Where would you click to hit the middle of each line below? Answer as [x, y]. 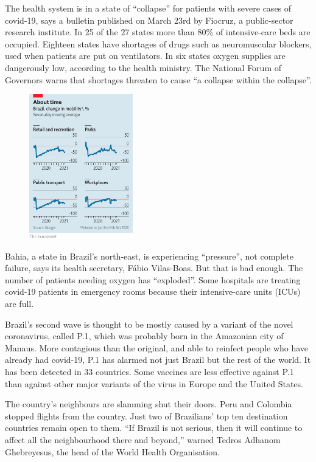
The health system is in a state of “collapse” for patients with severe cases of [148, 8]
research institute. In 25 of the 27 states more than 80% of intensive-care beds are [158, 32]
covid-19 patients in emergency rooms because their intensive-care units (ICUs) [153, 291]
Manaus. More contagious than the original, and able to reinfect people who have [157, 347]
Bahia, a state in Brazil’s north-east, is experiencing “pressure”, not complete [149, 256]
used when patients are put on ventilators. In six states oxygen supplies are [145, 56]
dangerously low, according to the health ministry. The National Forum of [143, 67]
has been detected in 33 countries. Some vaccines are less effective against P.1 [149, 372]
